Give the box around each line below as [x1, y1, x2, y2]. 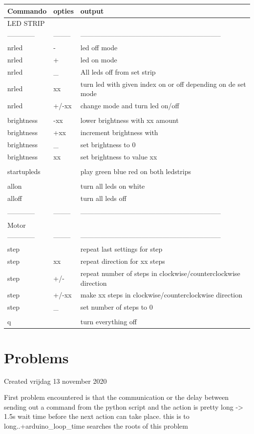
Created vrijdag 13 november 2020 [4, 375, 107, 386]
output [80, 5, 104, 16]
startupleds [7, 166, 41, 176]
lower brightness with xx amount [80, 115, 179, 125]
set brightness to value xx [80, 151, 157, 161]
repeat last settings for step [80, 244, 163, 254]
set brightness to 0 [80, 139, 136, 149]
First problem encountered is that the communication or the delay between [4, 392, 229, 402]
